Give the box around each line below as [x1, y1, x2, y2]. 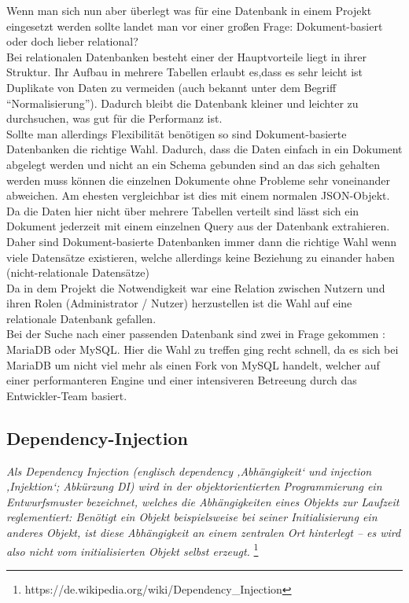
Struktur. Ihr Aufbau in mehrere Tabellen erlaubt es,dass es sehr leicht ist [6, 64, 363, 80]
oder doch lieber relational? [6, 33, 138, 50]
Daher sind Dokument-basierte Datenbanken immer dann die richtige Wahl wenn [6, 233, 396, 249]
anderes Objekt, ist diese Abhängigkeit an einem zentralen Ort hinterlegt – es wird [6, 524, 401, 541]
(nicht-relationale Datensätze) [6, 264, 149, 281]
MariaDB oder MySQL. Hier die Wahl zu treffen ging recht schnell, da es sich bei [6, 341, 399, 358]
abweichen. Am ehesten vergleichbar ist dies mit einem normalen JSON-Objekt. [6, 187, 390, 204]
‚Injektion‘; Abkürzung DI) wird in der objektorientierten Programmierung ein [6, 478, 382, 495]
